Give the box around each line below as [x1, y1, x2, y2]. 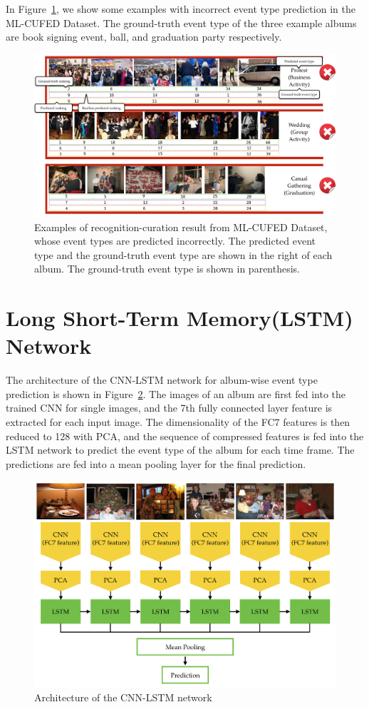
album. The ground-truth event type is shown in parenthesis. [34, 261, 301, 276]
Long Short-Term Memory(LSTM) [6, 303, 353, 332]
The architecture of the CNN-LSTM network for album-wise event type [6, 372, 318, 387]
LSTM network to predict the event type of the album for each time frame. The [6, 442, 355, 457]
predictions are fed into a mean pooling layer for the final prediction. [6, 456, 306, 471]
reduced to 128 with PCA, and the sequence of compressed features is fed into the [6, 428, 364, 443]
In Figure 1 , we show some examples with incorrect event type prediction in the [6, 1, 355, 16]
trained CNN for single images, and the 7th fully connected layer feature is [6, 400, 333, 415]
